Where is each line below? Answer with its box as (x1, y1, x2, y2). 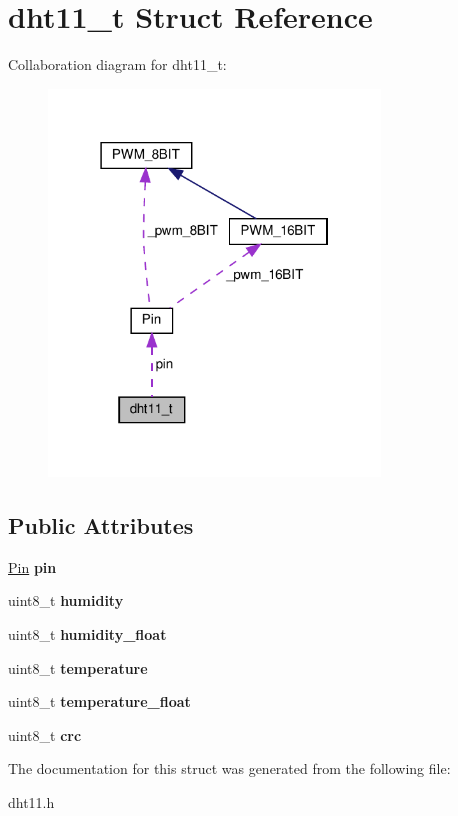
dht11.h (8, 792, 55, 813)
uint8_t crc (8, 724, 82, 745)
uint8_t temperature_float (8, 691, 191, 712)
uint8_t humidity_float (8, 624, 167, 645)
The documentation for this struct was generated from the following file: (8, 758, 451, 779)
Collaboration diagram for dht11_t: (8, 54, 227, 75)
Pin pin (8, 556, 57, 577)
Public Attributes (8, 510, 194, 541)
